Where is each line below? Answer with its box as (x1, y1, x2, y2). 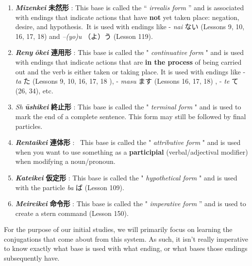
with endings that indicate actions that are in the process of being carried (15, 56, 242, 67)
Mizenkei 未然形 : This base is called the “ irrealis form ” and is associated (15, 2, 244, 12)
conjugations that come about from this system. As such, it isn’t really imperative (4, 233, 249, 244)
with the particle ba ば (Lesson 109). (15, 182, 124, 192)
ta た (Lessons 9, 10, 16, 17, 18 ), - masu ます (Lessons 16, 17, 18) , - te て (15, 76, 238, 86)
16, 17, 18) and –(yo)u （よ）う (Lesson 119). (15, 31, 153, 41)
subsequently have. (4, 253, 60, 263)
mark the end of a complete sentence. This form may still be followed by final (15, 111, 246, 121)
